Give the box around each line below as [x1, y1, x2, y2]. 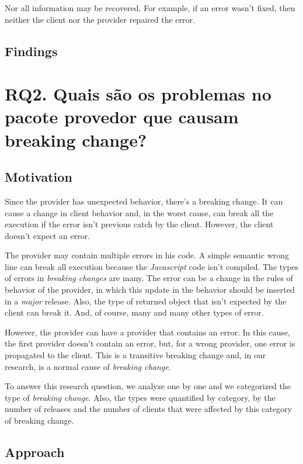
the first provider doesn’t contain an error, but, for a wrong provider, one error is [5, 337, 295, 349]
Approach [5, 443, 65, 460]
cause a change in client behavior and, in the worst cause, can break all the [5, 206, 274, 219]
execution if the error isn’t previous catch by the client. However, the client [5, 218, 274, 230]
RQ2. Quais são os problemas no [5, 82, 271, 106]
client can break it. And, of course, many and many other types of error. [5, 306, 264, 318]
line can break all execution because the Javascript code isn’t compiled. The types [5, 260, 299, 272]
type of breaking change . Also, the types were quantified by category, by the [5, 391, 276, 403]
